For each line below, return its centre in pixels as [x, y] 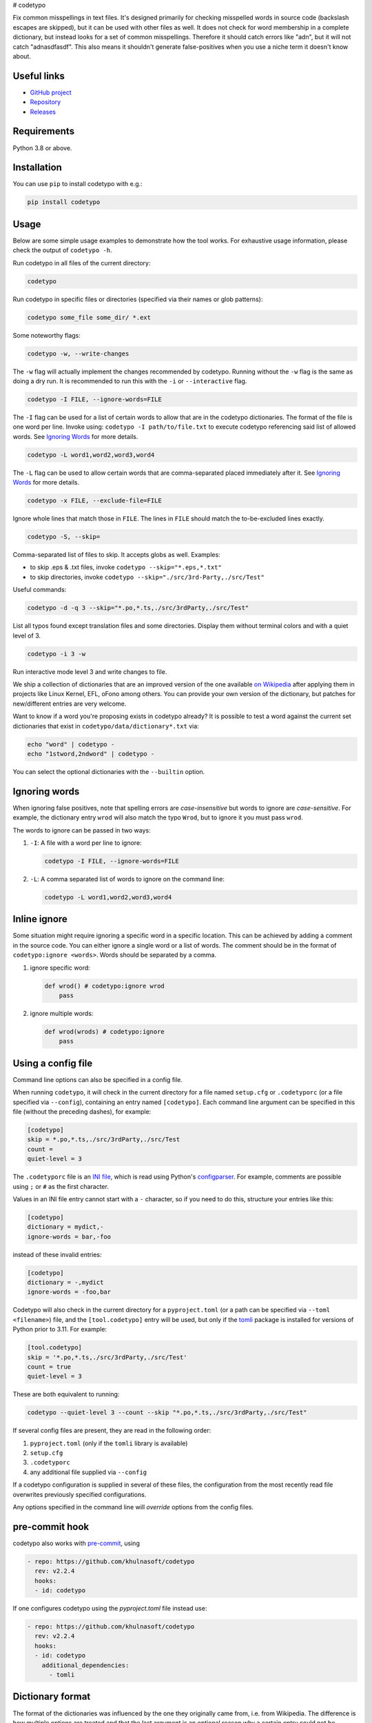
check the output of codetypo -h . [62, 250]
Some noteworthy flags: [46, 335]
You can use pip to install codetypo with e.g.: [77, 184]
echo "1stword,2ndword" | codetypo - [91, 754]
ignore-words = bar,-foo [69, 1236]
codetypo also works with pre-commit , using [76, 1543]
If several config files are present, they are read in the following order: [112, 1431]
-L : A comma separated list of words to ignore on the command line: [127, 879]
